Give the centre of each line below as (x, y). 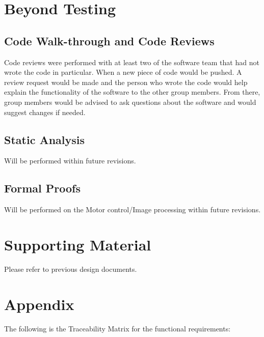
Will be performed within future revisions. (70, 161)
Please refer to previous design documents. (71, 269)
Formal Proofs (43, 188)
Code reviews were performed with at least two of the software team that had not (132, 62)
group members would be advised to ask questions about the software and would (130, 102)
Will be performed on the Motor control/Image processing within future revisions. (133, 209)
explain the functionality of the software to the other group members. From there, (132, 92)
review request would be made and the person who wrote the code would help (126, 82)
